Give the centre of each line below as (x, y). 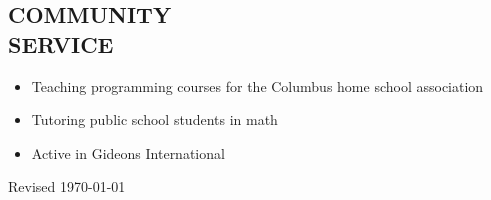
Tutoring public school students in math (154, 119)
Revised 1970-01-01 (67, 186)
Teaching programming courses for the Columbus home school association (257, 85)
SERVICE (61, 43)
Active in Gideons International (128, 152)
